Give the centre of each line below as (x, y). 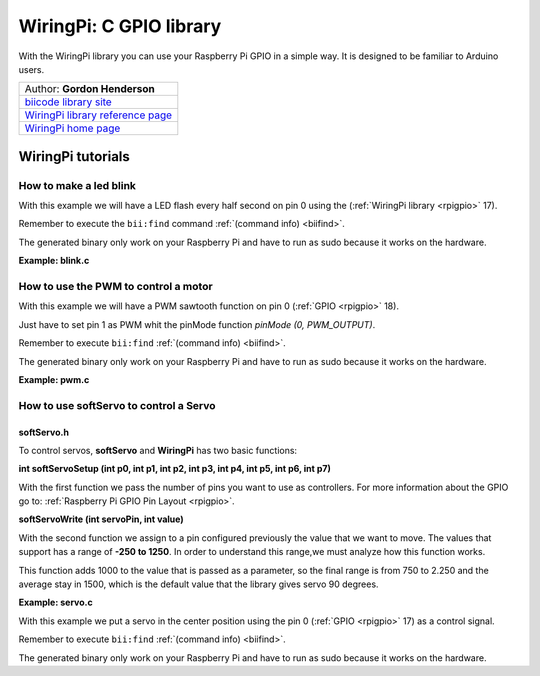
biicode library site (68, 102)
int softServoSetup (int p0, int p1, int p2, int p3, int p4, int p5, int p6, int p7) (175, 469)
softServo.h (44, 432)
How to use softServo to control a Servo (117, 405)
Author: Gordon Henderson (89, 89)
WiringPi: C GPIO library (120, 26)
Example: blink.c (54, 261)
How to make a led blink (77, 185)
